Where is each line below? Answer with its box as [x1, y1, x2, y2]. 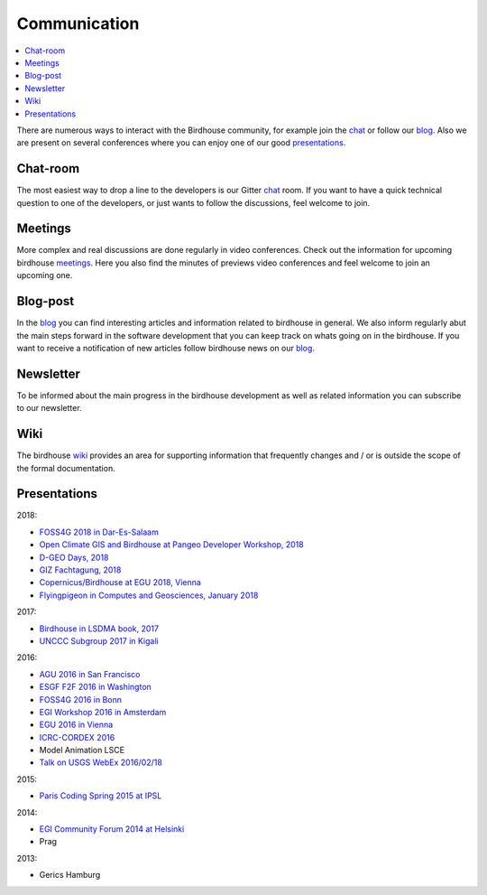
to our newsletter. [16, 403, 82, 414]
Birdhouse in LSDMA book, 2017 [39, 623, 160, 634]
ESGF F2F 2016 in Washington [39, 682, 152, 693]
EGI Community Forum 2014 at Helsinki [39, 824, 185, 834]
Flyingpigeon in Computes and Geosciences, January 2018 [39, 590, 259, 601]
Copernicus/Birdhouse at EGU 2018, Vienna [39, 577, 202, 588]
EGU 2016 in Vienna [39, 719, 114, 731]
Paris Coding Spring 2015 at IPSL [39, 790, 162, 801]
